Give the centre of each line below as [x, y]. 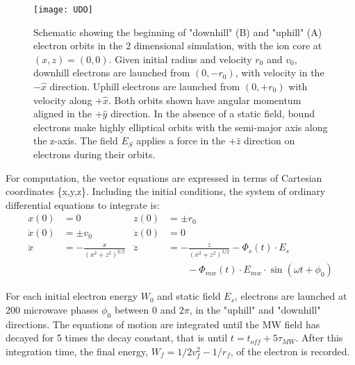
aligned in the [63, 113]
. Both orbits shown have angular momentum [205, 100]
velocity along [63, 100]
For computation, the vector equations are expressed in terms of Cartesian [164, 177]
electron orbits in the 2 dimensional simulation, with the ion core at [178, 45]
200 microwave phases [52, 309]
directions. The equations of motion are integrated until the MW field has [163, 324]
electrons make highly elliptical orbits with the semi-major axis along [181, 127]
